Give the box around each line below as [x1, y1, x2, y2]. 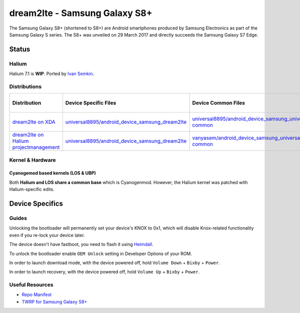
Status [9, 45, 30, 53]
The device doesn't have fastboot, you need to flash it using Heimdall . [9, 241, 153, 247]
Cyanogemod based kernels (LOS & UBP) [9, 170, 96, 176]
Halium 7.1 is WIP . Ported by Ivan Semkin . [9, 70, 94, 77]
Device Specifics [9, 199, 63, 207]
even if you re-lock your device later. [9, 232, 85, 238]
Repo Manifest [21, 291, 52, 297]
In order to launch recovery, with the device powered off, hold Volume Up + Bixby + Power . [9, 269, 200, 275]
